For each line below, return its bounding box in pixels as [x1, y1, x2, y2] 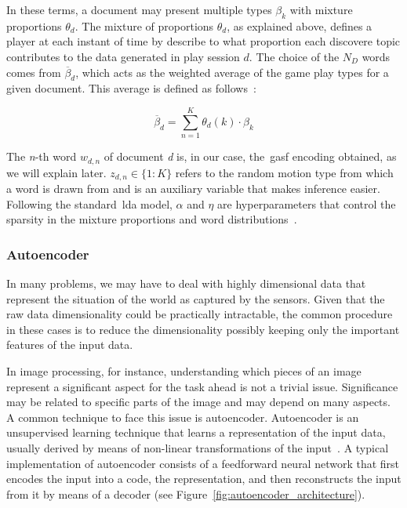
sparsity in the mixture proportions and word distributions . [6, 211, 297, 227]
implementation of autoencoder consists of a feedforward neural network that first [6, 455, 400, 471]
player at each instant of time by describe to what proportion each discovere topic [6, 33, 401, 49]
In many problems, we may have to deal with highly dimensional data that [6, 275, 366, 291]
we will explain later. [6, 164, 107, 180]
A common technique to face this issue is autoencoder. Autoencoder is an [6, 408, 359, 425]
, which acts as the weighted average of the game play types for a [75, 63, 389, 80]
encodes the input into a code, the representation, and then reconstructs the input [6, 470, 402, 487]
